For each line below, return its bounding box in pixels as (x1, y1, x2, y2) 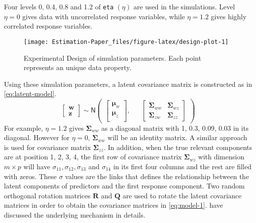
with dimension (198, 151, 245, 162)
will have (23, 161, 50, 172)
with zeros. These (4, 171, 57, 181)
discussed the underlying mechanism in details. (4, 210, 146, 220)
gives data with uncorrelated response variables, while (22, 11, 185, 21)
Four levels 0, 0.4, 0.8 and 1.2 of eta (4, 1, 114, 11)
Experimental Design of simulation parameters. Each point (24, 52, 201, 63)
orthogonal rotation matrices (4, 190, 91, 200)
